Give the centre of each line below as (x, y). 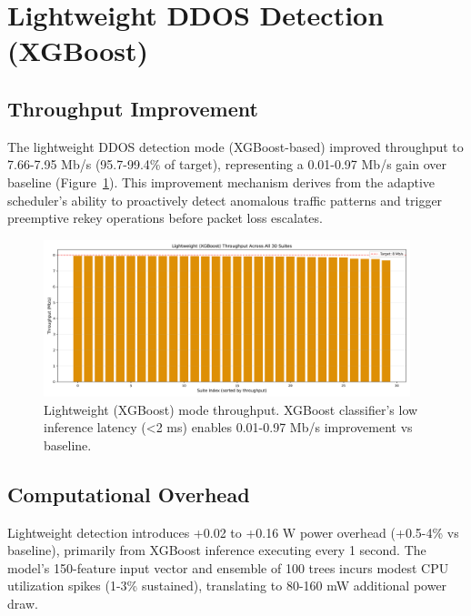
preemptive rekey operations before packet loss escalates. (165, 218)
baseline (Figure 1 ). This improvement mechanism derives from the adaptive (221, 182)
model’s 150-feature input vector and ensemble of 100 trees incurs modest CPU (228, 567)
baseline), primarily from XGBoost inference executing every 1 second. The (217, 550)
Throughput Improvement (133, 108)
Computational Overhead (129, 494)
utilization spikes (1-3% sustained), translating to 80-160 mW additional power (227, 586)
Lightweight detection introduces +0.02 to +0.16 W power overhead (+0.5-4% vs (233, 532)
